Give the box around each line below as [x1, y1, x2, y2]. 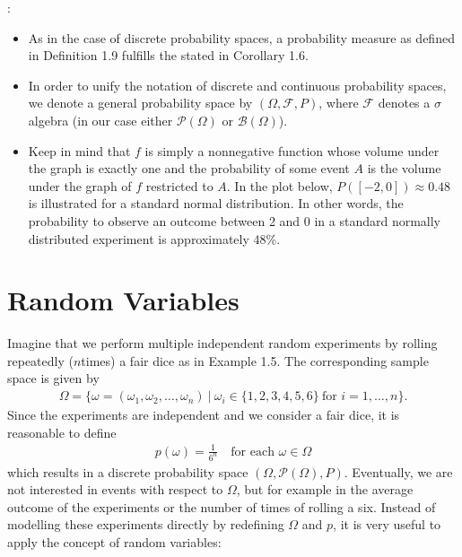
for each [231, 445, 275, 458]
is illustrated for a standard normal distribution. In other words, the [28, 194, 404, 213]
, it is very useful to [333, 515, 441, 534]
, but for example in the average [236, 480, 414, 499]
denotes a [378, 93, 431, 112]
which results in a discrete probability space [7, 462, 248, 481]
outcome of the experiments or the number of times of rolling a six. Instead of [7, 497, 436, 516]
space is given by [7, 369, 100, 387]
